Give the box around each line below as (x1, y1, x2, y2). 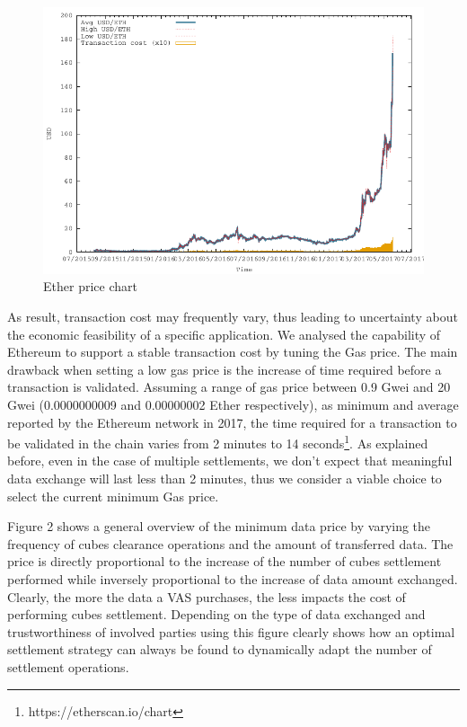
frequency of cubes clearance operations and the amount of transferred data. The (7, 534, 454, 553)
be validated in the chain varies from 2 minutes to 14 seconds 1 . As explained (7, 431, 428, 452)
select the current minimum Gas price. (7, 486, 219, 505)
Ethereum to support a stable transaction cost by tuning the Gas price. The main (7, 342, 458, 361)
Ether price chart (43, 277, 137, 296)
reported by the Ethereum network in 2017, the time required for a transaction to (7, 412, 457, 431)
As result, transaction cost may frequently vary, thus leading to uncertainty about (7, 306, 458, 325)
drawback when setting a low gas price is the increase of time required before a (7, 359, 442, 378)
